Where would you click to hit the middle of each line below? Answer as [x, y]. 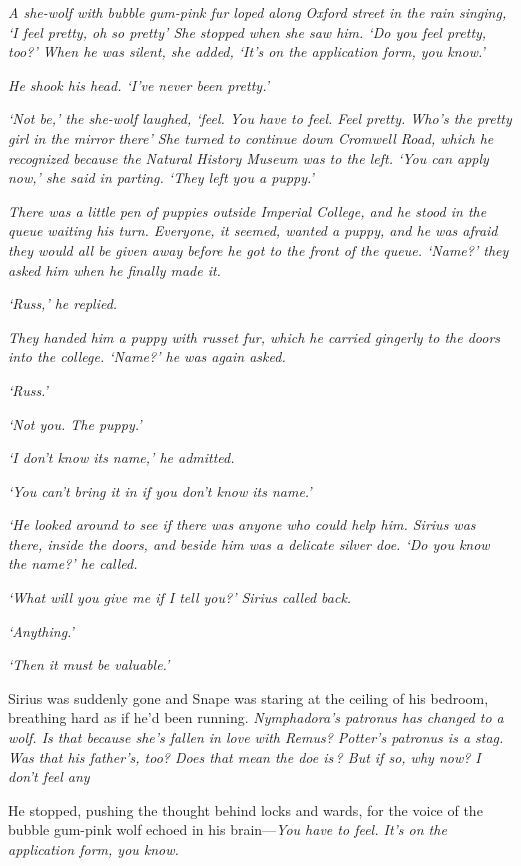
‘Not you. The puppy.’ [75, 423]
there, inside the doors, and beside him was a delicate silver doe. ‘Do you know [249, 543]
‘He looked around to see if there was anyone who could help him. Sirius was [242, 524]
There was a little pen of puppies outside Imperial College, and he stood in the [247, 210]
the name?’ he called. [73, 563]
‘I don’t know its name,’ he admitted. [121, 457]
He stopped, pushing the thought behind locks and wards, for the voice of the [245, 809]
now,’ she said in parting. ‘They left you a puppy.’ [161, 177]
